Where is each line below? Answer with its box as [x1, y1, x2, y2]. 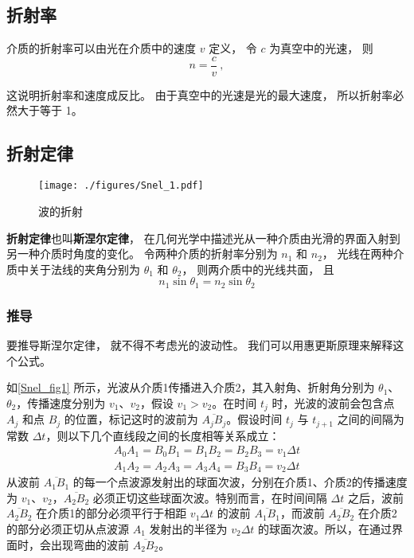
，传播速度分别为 [16, 394, 106, 411]
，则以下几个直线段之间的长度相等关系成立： [45, 427, 280, 443]
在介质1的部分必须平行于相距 [36, 505, 187, 521]
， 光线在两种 [322, 245, 393, 262]
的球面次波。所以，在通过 [258, 520, 393, 537]
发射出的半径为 [149, 520, 228, 537]
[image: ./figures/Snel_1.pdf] [38, 180, 204, 192]
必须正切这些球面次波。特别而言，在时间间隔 [92, 489, 327, 505]
